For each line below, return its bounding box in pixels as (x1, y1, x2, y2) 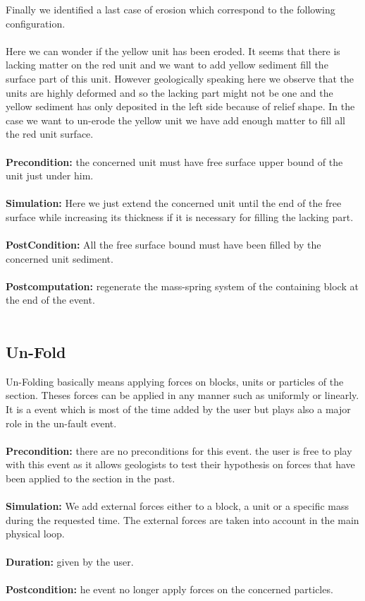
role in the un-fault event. (6, 415, 117, 430)
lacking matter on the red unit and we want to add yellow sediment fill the (6, 57, 328, 72)
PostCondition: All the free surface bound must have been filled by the (6, 237, 321, 252)
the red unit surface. (6, 126, 94, 141)
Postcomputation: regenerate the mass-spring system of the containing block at (6, 278, 359, 293)
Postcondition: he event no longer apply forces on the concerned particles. (6, 581, 333, 596)
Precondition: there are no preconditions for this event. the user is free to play (6, 443, 352, 458)
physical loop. (6, 526, 65, 541)
